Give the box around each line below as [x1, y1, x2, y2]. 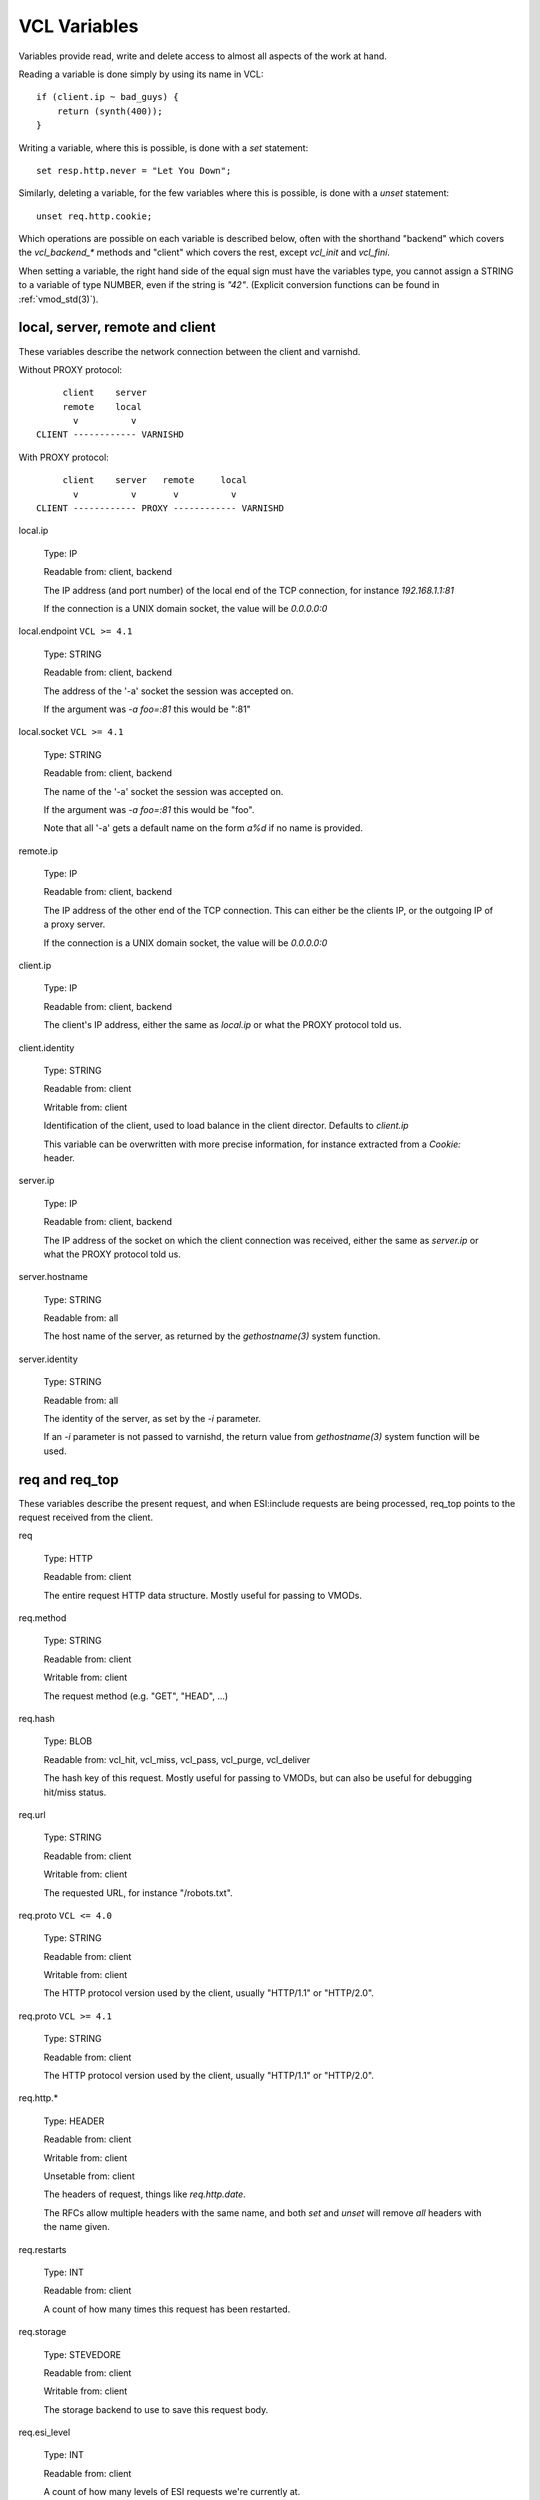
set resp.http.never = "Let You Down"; [36, 165, 232, 176]
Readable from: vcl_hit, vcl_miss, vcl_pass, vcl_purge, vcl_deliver [43, 1753, 311, 1765]
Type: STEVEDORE [43, 2348, 122, 2360]
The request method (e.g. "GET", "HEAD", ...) [43, 1690, 229, 1702]
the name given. [43, 2221, 110, 2233]
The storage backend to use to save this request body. [43, 2403, 269, 2415]
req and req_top [18, 1471, 119, 1488]
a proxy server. [43, 918, 106, 930]
